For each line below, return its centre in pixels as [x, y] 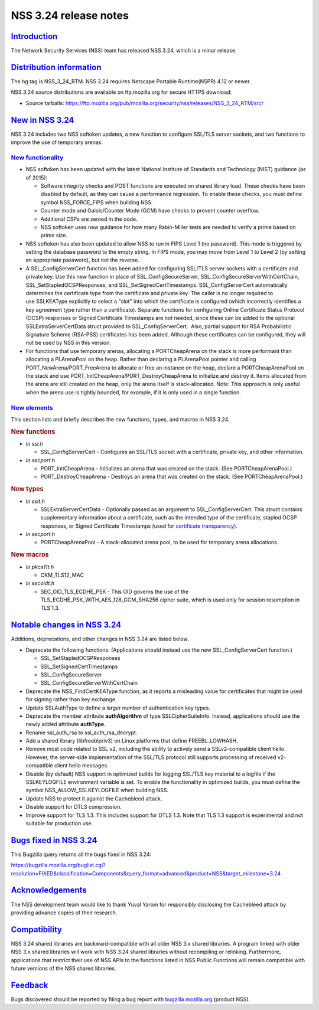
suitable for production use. [59, 823]
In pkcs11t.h [40, 567]
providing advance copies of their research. [64, 913]
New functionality [37, 158]
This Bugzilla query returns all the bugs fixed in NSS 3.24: [81, 854]
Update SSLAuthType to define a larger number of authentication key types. [118, 708]
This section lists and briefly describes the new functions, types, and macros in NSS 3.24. [120, 419]
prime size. [54, 236]
